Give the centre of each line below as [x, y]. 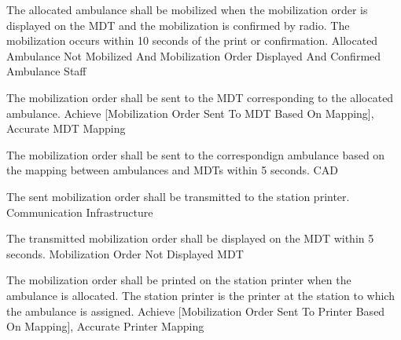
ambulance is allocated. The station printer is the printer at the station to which [200, 295]
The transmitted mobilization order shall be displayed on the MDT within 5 [190, 238]
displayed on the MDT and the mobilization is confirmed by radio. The [178, 25]
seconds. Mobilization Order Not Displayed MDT [125, 253]
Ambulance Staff [46, 71]
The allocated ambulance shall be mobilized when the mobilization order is [187, 9]
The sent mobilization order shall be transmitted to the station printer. [178, 196]
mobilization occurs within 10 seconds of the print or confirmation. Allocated [192, 40]
